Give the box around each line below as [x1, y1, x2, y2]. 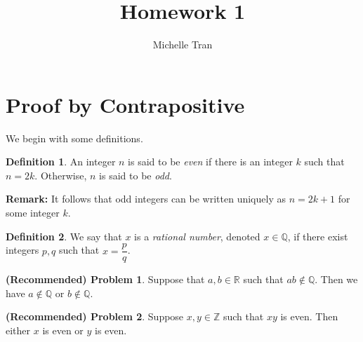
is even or [42, 323, 84, 338]
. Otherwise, [34, 167, 87, 182]
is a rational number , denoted [134, 228, 260, 243]
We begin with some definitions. [6, 130, 143, 145]
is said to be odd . [99, 167, 172, 182]
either [6, 323, 31, 338]
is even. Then [280, 309, 338, 324]
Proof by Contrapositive [6, 90, 245, 118]
